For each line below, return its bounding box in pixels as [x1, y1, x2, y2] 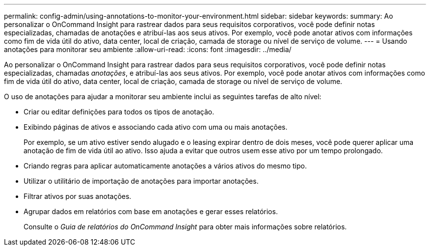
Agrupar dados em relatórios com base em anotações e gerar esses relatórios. [24, 207, 278, 216]
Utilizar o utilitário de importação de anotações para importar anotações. [24, 177, 259, 185]
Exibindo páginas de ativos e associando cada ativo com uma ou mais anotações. [24, 123, 288, 131]
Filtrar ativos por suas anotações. [24, 192, 132, 200]
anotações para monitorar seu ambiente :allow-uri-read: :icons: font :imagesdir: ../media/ [4, 45, 292, 54]
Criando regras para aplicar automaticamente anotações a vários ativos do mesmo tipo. [24, 162, 307, 170]
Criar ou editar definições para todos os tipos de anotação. [24, 108, 215, 116]
